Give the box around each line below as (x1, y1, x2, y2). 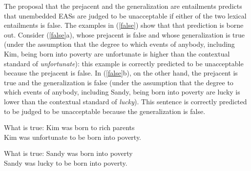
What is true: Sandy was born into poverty (4, 148, 133, 158)
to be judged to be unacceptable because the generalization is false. (4, 106, 206, 116)
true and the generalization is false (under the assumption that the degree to (4, 77, 233, 87)
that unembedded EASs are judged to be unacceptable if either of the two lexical (4, 10, 247, 20)
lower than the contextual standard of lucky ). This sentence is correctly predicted (4, 96, 247, 106)
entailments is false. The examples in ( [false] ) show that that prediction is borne (4, 20, 244, 30)
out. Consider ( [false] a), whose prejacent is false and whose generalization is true (4, 29, 245, 39)
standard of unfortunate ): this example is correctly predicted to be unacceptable (4, 58, 244, 68)
